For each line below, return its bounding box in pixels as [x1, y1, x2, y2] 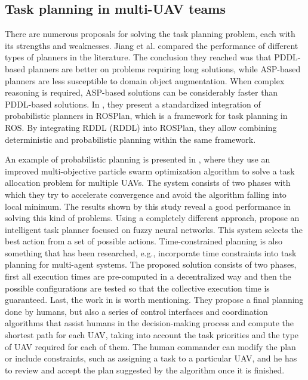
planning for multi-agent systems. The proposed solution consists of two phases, [5, 258, 297, 271]
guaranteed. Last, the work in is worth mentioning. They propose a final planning [5, 293, 304, 306]
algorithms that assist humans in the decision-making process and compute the [5, 317, 294, 329]
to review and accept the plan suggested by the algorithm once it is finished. [5, 363, 285, 376]
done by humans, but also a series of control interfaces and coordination [5, 305, 268, 317]
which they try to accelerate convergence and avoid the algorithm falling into [5, 188, 287, 200]
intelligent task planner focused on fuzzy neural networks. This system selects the [5, 223, 303, 235]
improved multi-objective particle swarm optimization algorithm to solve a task [5, 164, 295, 177]
